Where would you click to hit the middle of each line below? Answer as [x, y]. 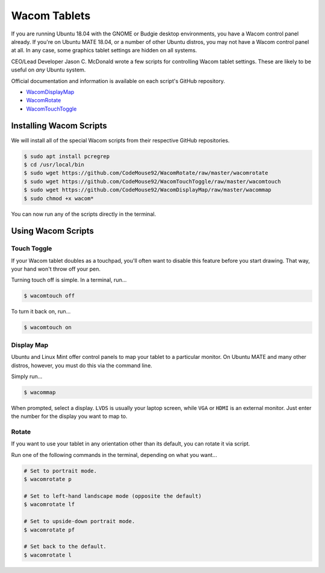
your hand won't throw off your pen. [56, 269]
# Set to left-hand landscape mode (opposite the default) [113, 496]
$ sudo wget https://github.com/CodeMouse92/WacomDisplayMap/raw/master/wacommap [148, 190]
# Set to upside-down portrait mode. [79, 521]
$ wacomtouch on [48, 327]
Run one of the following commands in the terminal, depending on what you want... [114, 455]
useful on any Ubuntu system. [48, 70]
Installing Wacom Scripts [59, 126]
